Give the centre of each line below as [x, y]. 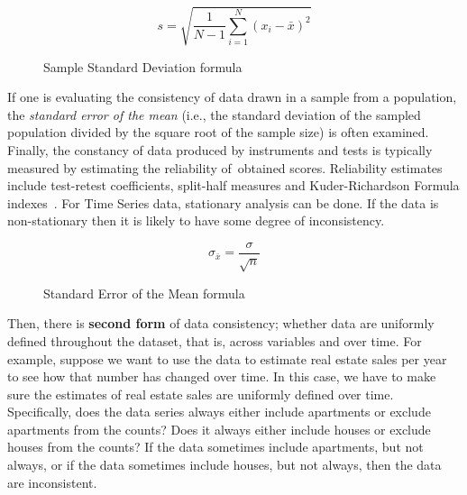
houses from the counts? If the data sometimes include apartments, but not [215, 447]
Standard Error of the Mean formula [144, 293]
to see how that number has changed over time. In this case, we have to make [222, 376]
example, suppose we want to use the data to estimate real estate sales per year [227, 358]
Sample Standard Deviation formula [143, 66]
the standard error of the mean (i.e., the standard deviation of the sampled [214, 114]
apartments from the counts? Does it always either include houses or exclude [219, 429]
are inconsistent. [52, 482]
